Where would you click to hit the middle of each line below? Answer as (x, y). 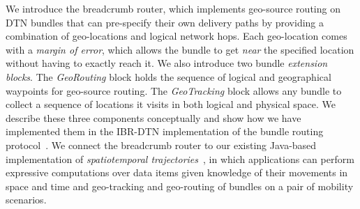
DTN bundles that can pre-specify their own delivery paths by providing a (165, 22)
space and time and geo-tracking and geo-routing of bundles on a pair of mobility (180, 186)
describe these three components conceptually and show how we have (153, 117)
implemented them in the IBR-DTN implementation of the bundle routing (165, 131)
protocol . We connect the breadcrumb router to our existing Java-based (161, 145)
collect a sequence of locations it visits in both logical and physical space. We (171, 104)
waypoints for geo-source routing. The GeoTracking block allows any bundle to (174, 90)
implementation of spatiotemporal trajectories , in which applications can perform (180, 158)
